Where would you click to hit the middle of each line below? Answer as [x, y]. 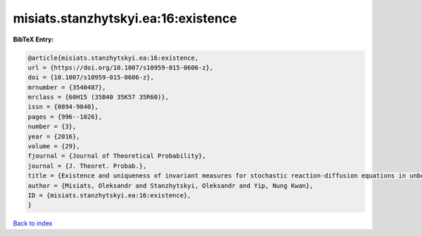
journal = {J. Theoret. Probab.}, [87, 166]
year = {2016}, [54, 136]
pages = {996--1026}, [65, 117]
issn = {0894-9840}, [63, 107]
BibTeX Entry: [33, 39]
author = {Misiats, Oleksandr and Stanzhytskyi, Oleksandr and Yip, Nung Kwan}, [171, 185]
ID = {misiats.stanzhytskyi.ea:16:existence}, [109, 196]
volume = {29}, [54, 146]
